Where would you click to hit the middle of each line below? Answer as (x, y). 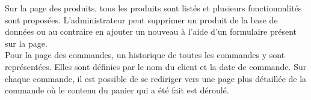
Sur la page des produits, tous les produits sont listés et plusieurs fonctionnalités (153, 8)
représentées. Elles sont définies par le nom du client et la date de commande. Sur (156, 66)
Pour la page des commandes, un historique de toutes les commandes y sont (145, 55)
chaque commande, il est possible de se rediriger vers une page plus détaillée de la (156, 78)
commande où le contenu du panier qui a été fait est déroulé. (117, 90)
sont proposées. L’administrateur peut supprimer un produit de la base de (141, 19)
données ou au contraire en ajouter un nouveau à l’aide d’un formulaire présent (151, 31)
